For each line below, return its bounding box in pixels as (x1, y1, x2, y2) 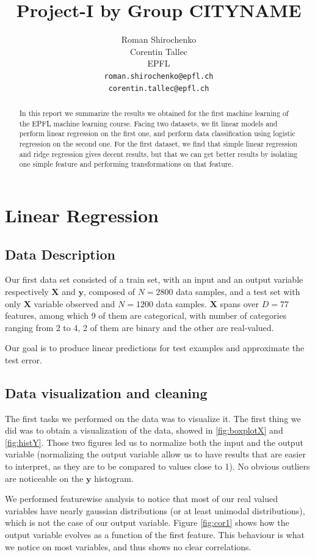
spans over (220, 297, 259, 310)
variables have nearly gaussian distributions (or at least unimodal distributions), (5, 504, 305, 517)
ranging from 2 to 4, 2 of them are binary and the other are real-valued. (5, 321, 274, 333)
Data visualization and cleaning (5, 383, 208, 402)
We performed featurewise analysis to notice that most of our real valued (5, 492, 278, 505)
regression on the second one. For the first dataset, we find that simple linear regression (19, 138, 297, 148)
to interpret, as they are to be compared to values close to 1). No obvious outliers (5, 460, 310, 473)
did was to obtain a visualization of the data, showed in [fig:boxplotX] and (5, 424, 283, 437)
